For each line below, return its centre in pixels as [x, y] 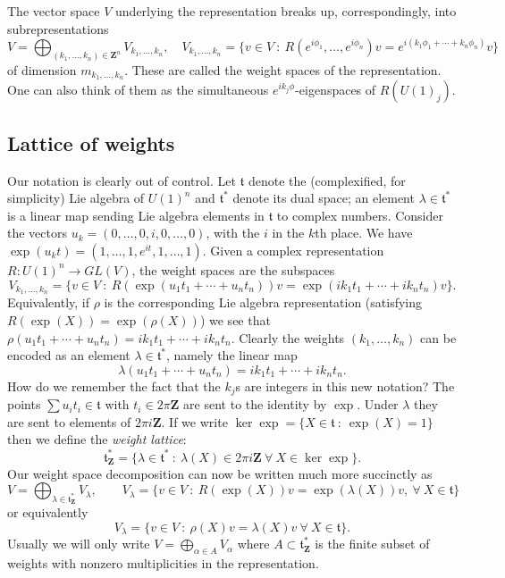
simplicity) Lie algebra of [76, 198]
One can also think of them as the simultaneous [138, 90]
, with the [233, 233]
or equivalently [48, 512]
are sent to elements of [69, 421]
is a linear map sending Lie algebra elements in [136, 215]
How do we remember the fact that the [114, 385]
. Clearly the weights [288, 337]
